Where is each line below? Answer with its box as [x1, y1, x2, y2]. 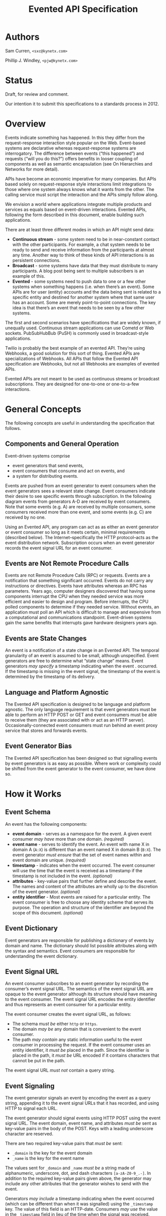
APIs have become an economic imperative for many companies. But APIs [5, 176, 157, 182]
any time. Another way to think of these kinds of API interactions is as [12, 252, 155, 258]
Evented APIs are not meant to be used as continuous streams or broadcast [5, 375, 160, 381]
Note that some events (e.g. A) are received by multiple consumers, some [5, 503, 156, 509]
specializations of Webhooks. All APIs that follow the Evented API [5, 356, 138, 362]
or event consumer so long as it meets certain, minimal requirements [5, 529, 145, 535]
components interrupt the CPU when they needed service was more [5, 594, 145, 600]
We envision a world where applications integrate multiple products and [5, 201, 152, 207]
